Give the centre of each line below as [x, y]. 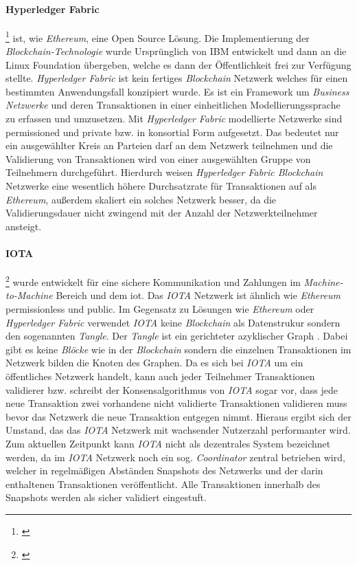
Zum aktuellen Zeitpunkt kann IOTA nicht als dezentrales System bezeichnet [168, 443]
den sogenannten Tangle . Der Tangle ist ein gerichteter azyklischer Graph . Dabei [177, 336]
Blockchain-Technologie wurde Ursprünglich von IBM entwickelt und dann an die [176, 51]
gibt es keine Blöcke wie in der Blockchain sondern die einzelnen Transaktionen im [178, 349]
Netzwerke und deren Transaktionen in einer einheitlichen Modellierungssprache [173, 105]
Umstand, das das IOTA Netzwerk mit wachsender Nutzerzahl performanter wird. [178, 430]
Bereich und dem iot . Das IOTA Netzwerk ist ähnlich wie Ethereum [198, 295]
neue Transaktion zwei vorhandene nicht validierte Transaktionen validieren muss [176, 403]
